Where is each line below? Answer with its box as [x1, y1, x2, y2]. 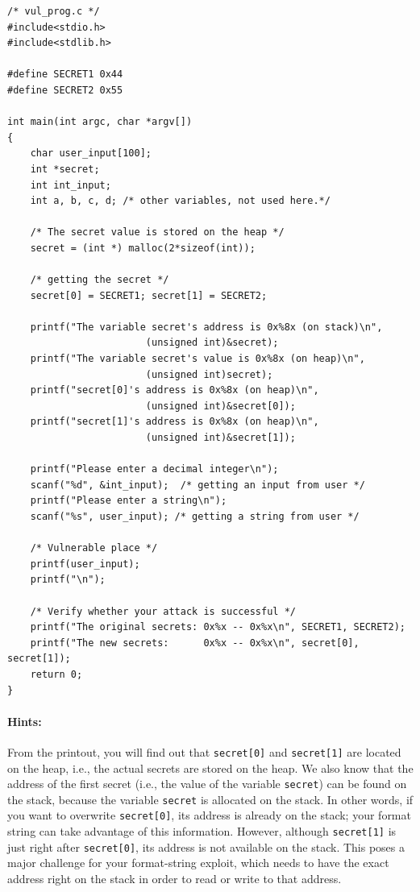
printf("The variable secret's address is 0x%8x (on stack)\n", [30, 321, 383, 333]
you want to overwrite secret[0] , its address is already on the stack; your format [7, 807, 411, 824]
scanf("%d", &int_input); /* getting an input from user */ [30, 479, 365, 491]
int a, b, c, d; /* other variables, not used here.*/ [30, 195, 331, 207]
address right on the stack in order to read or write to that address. [7, 870, 342, 887]
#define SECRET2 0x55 [7, 84, 123, 96]
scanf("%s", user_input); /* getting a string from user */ [30, 511, 360, 522]
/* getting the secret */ [30, 274, 169, 286]
